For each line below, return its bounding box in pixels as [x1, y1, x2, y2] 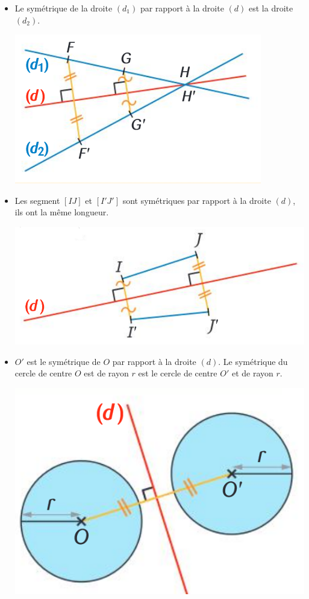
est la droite [248, 2, 293, 14]
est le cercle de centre [138, 367, 217, 379]
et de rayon [231, 367, 273, 379]
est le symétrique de [27, 355, 101, 367]
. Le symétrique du [218, 355, 288, 367]
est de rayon [84, 367, 129, 379]
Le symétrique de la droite [14, 2, 113, 14]
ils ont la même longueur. [14, 206, 109, 218]
